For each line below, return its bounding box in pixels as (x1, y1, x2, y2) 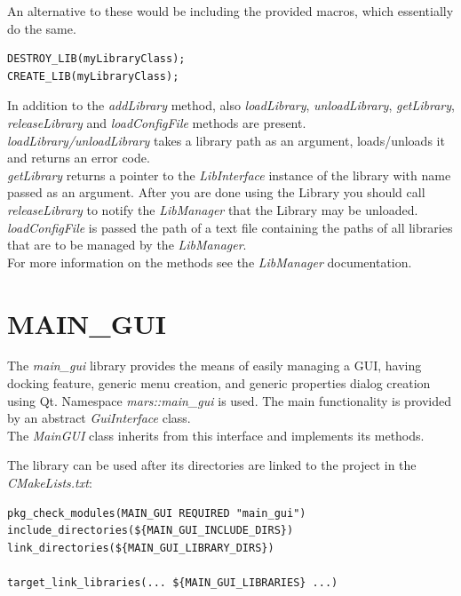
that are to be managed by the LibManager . (7, 235, 247, 254)
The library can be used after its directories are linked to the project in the (7, 456, 417, 474)
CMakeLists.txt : (7, 473, 92, 491)
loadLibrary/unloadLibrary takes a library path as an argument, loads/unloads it (7, 131, 445, 149)
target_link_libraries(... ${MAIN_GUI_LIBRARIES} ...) (7, 576, 338, 589)
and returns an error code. (7, 148, 150, 167)
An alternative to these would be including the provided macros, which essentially (7, 2, 454, 20)
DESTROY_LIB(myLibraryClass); (7, 52, 186, 66)
